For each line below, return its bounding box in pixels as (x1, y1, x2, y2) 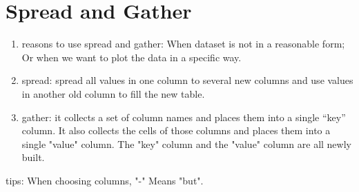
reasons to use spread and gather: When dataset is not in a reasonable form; (21, 36, 345, 51)
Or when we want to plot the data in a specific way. (21, 50, 242, 64)
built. (21, 150, 45, 164)
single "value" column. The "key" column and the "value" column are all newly (21, 136, 351, 151)
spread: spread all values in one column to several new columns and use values (21, 73, 353, 87)
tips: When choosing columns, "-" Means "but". (6, 173, 204, 187)
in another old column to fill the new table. (21, 86, 205, 100)
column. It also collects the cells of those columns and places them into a (21, 123, 331, 138)
